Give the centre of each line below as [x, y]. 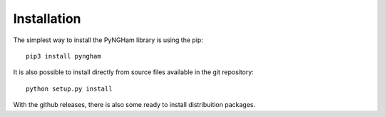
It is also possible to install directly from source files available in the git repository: [134, 72]
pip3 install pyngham [63, 56]
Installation [47, 19]
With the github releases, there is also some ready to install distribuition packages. [134, 105]
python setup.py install [69, 88]
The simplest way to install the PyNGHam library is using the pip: [108, 40]
